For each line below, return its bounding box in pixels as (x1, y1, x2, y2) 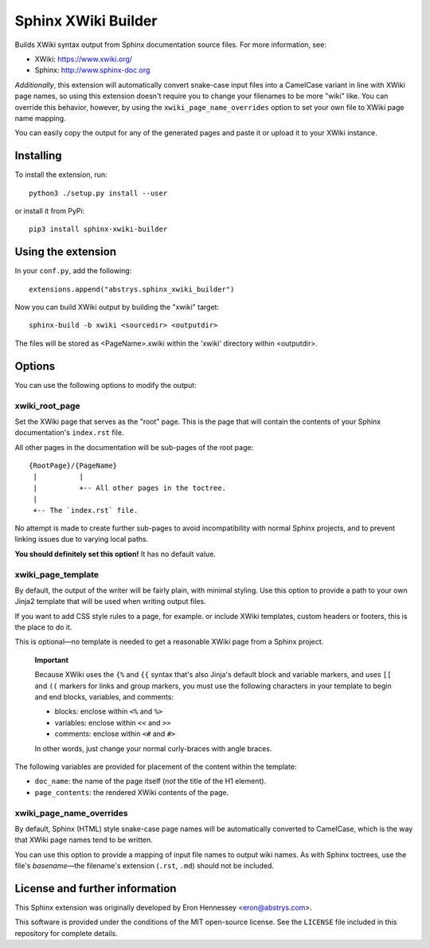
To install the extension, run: (14, 170, 107, 179)
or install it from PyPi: (14, 206, 85, 215)
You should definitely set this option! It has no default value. (14, 549, 217, 558)
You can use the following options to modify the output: (14, 380, 197, 390)
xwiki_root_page (14, 400, 80, 411)
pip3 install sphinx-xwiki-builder (29, 225, 168, 234)
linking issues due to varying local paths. (14, 535, 149, 544)
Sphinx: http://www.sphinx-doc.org (34, 65, 150, 75)
